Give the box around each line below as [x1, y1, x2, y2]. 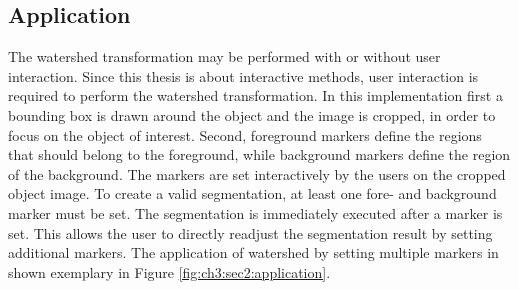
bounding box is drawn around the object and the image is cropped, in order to [8, 104, 496, 125]
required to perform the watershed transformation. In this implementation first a [8, 85, 503, 106]
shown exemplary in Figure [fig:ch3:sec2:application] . [8, 261, 331, 282]
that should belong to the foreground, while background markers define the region [8, 144, 511, 165]
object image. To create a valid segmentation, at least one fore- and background [8, 183, 497, 204]
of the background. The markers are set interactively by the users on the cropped [8, 163, 506, 184]
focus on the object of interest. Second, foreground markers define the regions [8, 124, 482, 145]
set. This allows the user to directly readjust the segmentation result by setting [8, 222, 493, 243]
